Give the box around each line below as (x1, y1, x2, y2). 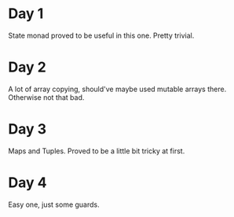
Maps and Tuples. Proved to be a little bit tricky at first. (8, 146, 185, 156)
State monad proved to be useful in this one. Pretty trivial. (8, 31, 195, 40)
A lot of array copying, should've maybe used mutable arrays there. (8, 84, 227, 94)
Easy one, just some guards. (8, 200, 100, 209)
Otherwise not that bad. (8, 92, 85, 102)
